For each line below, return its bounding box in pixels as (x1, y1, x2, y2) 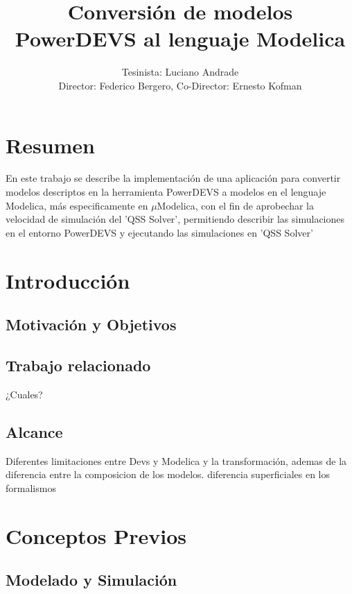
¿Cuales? (6, 387, 43, 401)
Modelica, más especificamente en (6, 198, 148, 212)
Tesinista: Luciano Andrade (121, 65, 239, 79)
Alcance (6, 421, 63, 442)
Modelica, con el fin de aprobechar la (157, 198, 314, 212)
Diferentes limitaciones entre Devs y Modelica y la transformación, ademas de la (6, 453, 347, 468)
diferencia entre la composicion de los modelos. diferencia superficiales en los (6, 467, 331, 482)
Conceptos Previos (6, 521, 187, 550)
